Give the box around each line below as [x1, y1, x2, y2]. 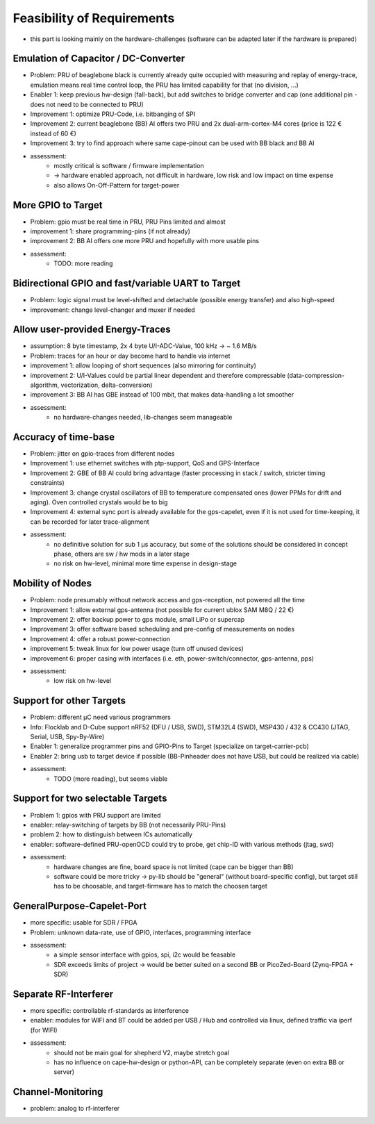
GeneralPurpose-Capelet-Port [12, 900, 147, 912]
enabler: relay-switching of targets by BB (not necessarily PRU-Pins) [30, 820, 226, 829]
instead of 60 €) [30, 129, 76, 138]
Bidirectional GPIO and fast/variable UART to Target [12, 278, 241, 290]
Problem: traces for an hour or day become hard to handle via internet [30, 352, 231, 360]
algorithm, [30, 381, 60, 389]
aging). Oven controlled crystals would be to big [30, 498, 168, 506]
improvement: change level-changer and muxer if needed [30, 306, 196, 314]
